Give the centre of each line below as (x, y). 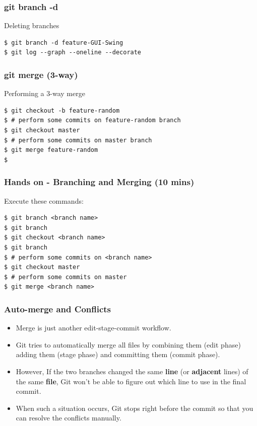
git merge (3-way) (41, 74)
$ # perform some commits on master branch (78, 140)
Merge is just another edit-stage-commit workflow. (93, 328)
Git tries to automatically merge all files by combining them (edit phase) (128, 344)
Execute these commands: (44, 200)
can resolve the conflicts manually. (69, 418)
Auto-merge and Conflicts (58, 309)
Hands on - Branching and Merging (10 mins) (99, 182)
